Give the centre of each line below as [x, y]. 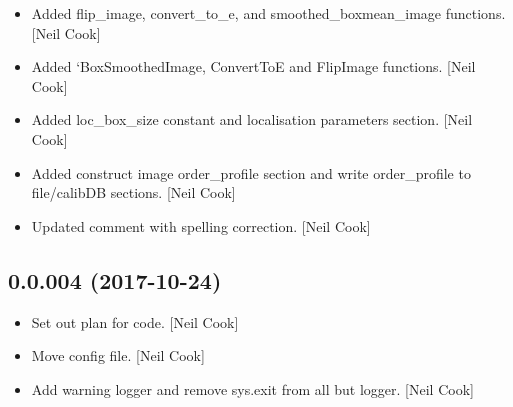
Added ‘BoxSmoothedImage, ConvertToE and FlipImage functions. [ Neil [253, 66]
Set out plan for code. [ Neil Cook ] [135, 321]
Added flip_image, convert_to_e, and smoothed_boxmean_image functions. [268, 13]
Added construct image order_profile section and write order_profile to [251, 172]
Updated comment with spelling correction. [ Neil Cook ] [201, 225]
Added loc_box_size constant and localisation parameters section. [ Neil [252, 119]
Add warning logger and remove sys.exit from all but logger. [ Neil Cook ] [252, 388]
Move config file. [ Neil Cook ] [118, 355]
